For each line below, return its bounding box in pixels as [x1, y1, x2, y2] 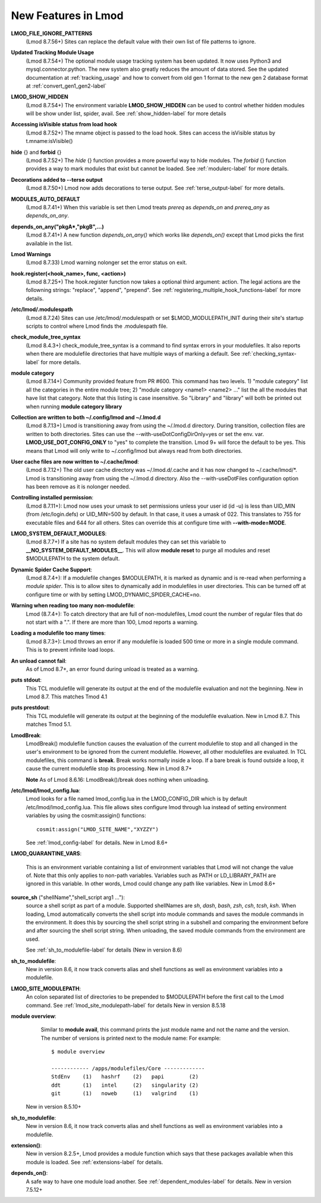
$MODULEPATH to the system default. [26, 555, 120, 562]
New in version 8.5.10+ [26, 1103, 81, 1111]
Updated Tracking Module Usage [11, 49, 95, 56]
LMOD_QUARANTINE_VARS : [11, 850, 82, 857]
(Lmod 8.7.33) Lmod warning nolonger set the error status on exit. [26, 259, 187, 266]
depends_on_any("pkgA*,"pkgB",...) [11, 223, 104, 230]
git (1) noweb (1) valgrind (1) [51, 1090, 199, 1097]
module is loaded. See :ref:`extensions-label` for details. [26, 1158, 163, 1165]
